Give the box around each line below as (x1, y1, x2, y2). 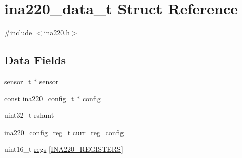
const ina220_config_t (4, 93, 74, 103)
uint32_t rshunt (4, 110, 54, 121)
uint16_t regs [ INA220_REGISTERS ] (4, 144, 123, 154)
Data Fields (4, 52, 66, 68)
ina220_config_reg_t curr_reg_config (4, 127, 124, 137)
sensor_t (4, 75, 31, 86)
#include (4, 27, 32, 38)
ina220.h (44, 27, 70, 38)
